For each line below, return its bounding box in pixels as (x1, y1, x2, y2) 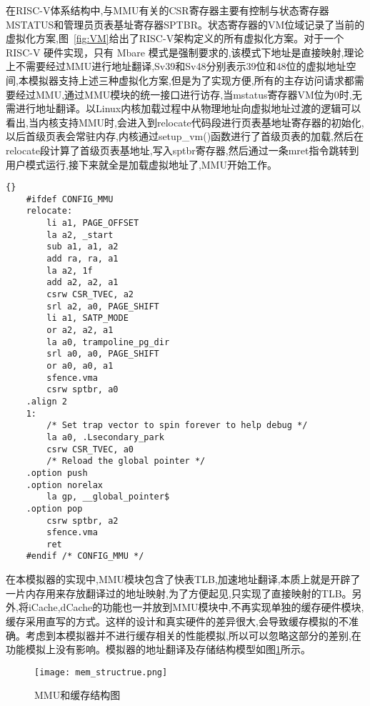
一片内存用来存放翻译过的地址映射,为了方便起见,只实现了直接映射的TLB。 (6, 585, 352, 600)
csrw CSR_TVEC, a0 (46, 444, 134, 454)
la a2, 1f (46, 265, 93, 276)
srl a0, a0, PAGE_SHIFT (46, 349, 159, 359)
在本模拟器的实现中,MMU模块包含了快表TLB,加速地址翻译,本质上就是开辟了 (6, 572, 361, 587)
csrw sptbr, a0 (46, 384, 119, 395)
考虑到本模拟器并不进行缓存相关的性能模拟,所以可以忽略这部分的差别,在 (25, 627, 361, 642)
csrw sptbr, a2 (46, 515, 119, 526)
